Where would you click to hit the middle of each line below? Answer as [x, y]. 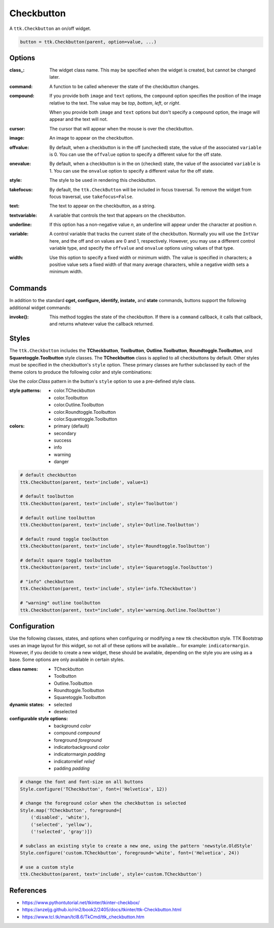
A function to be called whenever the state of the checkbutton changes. [125, 86]
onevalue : [20, 164]
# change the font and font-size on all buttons [82, 782]
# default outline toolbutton [58, 518]
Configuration [32, 626]
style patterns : [25, 390]
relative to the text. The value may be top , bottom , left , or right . [115, 103]
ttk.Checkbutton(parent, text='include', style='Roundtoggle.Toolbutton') [115, 546]
